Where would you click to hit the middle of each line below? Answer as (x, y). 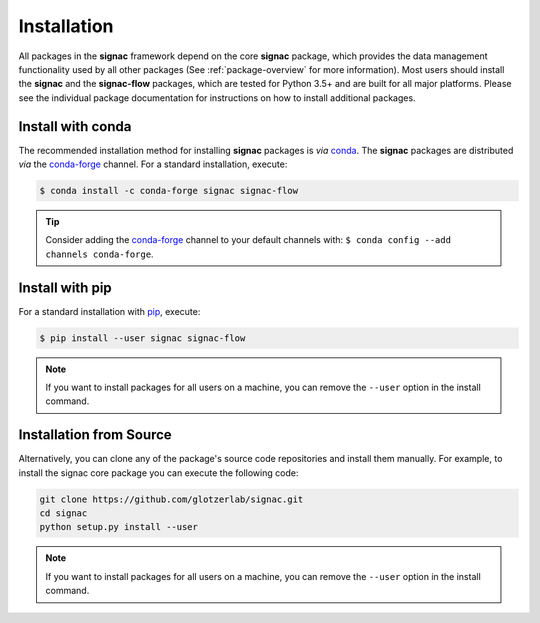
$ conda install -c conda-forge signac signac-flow (169, 190)
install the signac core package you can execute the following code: (158, 472)
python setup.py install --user (119, 527)
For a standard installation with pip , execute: (109, 311)
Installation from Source (95, 435)
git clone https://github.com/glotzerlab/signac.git (171, 499)
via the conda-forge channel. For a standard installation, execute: (153, 164)
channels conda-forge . (99, 254)
